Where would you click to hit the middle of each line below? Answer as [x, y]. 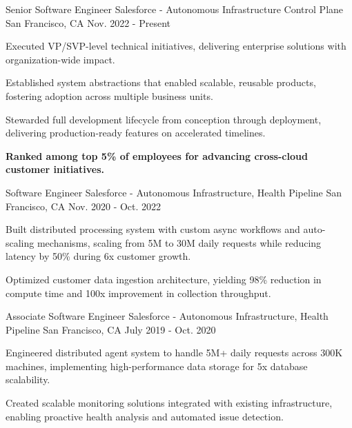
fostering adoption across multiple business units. [109, 95]
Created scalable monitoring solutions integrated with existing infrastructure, [169, 403]
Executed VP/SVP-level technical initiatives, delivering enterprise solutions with [176, 46]
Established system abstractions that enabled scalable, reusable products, [161, 82]
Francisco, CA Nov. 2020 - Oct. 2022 [84, 206]
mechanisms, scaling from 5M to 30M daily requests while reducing [179, 242]
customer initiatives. [55, 169]
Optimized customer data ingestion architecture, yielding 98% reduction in [164, 279]
